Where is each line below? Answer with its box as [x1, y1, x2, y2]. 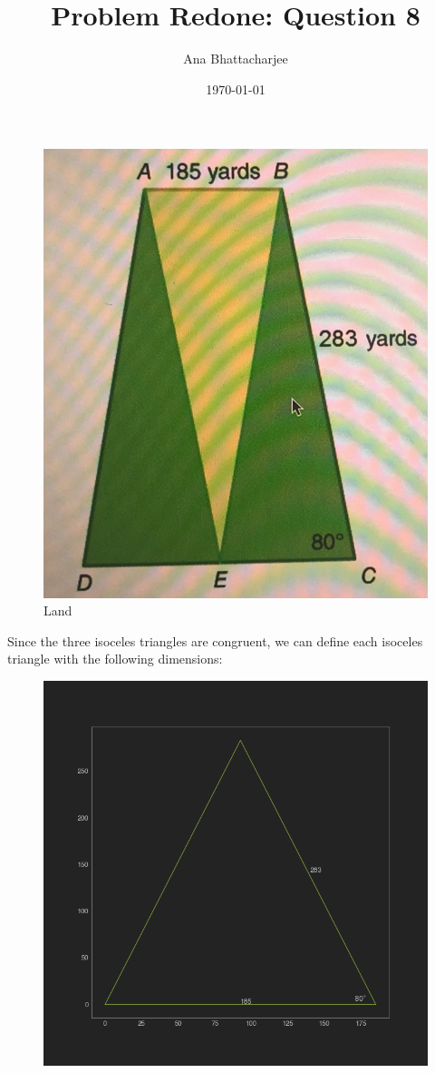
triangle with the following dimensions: [7, 649, 223, 668]
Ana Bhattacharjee [183, 49, 288, 68]
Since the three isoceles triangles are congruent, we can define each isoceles [7, 631, 423, 650]
